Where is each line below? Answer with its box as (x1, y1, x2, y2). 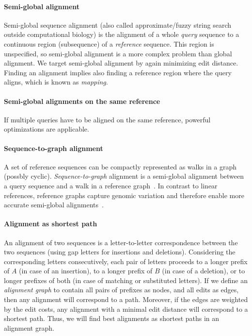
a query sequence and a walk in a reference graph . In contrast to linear (4, 180, 218, 190)
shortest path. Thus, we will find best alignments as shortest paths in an (4, 313, 220, 323)
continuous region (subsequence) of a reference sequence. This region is (4, 38, 214, 49)
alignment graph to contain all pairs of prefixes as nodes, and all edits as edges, (4, 285, 239, 295)
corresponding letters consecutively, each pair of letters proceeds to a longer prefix (4, 256, 248, 266)
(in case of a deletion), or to (162, 266, 245, 276)
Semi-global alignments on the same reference (4, 96, 160, 106)
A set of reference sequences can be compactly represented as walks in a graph (4, 161, 237, 171)
